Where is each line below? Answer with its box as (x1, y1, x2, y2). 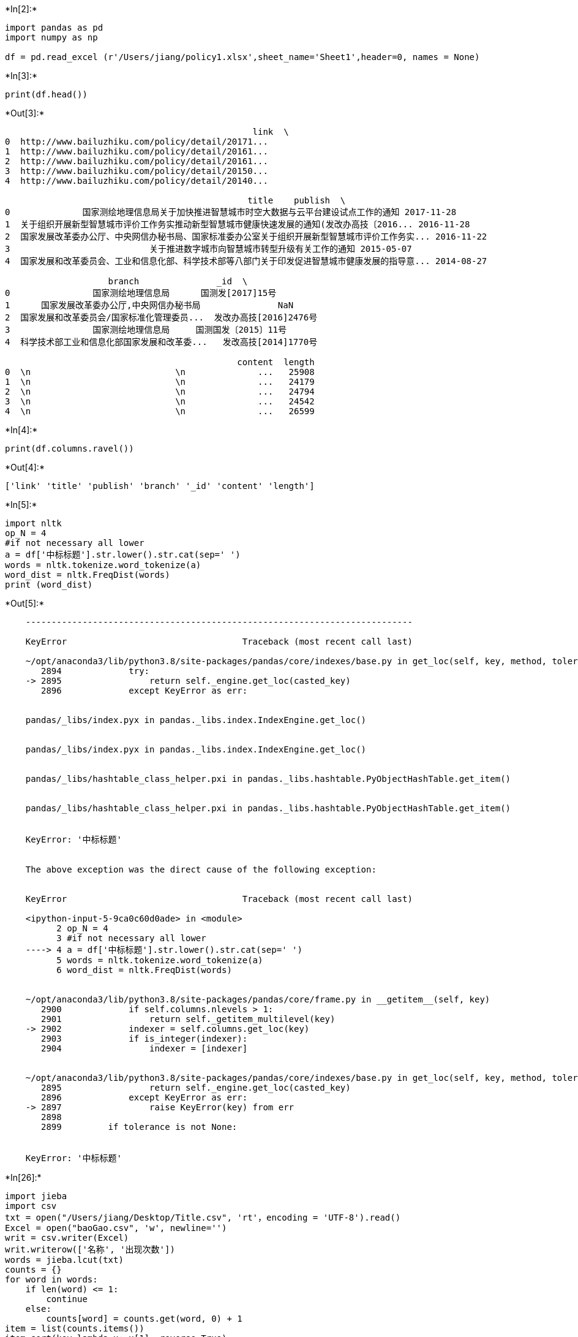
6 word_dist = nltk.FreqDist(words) (56, 965, 232, 975)
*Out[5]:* (5, 598, 45, 608)
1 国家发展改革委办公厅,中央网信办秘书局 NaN (5, 300, 294, 310)
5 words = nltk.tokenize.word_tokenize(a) (56, 955, 263, 965)
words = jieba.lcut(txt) (5, 1255, 124, 1265)
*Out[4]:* (5, 462, 45, 472)
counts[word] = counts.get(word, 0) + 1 (46, 1314, 242, 1324)
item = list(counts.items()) (5, 1324, 144, 1333)
